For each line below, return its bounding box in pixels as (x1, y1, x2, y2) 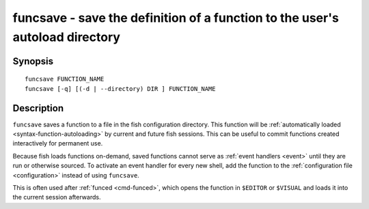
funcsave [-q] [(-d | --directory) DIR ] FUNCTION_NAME (25, 85, 216, 92)
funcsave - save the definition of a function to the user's (12, 10, 340, 25)
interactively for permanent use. (12, 139, 103, 148)
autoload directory (12, 29, 121, 44)
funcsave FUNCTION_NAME (25, 75, 105, 83)
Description (12, 102, 64, 114)
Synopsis (12, 55, 54, 67)
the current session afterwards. (12, 193, 101, 201)
